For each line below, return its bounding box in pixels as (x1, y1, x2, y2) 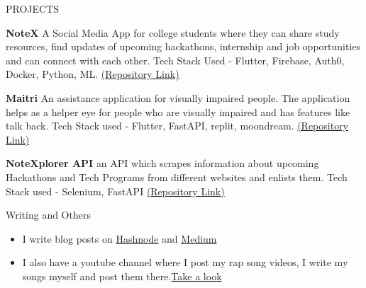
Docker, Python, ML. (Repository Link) (6, 67, 179, 81)
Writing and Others (6, 207, 91, 222)
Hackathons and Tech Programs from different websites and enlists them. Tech (6, 169, 348, 184)
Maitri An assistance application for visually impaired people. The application (6, 90, 350, 105)
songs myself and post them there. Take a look (22, 268, 222, 283)
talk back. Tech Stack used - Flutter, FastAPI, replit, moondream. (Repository (6, 118, 349, 133)
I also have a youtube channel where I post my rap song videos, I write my (22, 255, 348, 270)
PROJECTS (6, 1, 60, 16)
